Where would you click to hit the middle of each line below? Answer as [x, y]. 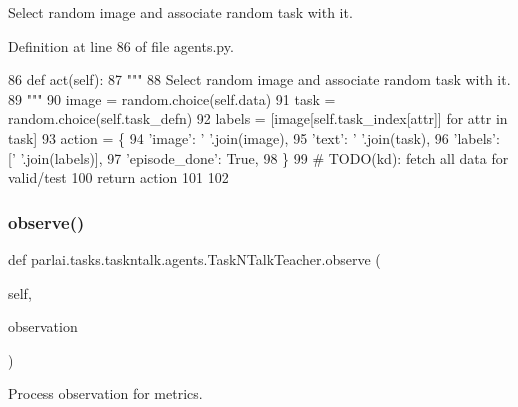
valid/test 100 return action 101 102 [118, 177]
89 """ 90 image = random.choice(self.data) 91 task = [172, 98]
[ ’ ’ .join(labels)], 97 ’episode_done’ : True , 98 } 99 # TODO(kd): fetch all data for [258, 157]
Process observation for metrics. [105, 393]
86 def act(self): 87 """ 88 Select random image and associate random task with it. [259, 79]
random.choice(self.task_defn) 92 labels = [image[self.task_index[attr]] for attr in [258, 118]
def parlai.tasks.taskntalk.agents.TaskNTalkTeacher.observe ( [194, 258]
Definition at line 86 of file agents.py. [121, 45]
